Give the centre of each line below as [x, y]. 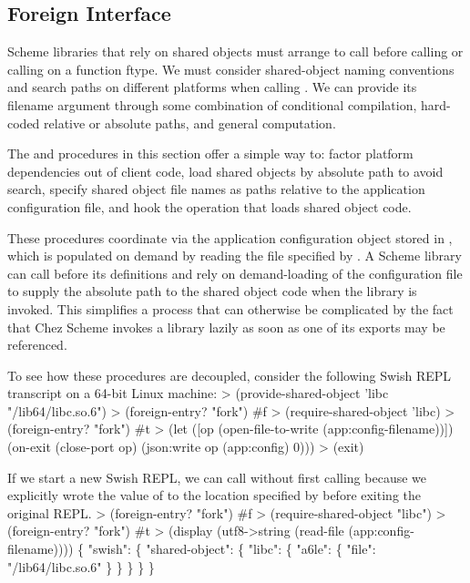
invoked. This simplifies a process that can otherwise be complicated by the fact [230, 308]
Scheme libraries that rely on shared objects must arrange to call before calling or [235, 51]
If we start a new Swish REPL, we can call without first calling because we [217, 477]
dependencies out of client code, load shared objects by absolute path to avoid [225, 171]
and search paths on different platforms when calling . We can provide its [212, 87]
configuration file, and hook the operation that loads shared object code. [209, 206]
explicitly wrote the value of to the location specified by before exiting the [214, 495]
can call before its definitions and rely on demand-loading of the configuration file [235, 273]
